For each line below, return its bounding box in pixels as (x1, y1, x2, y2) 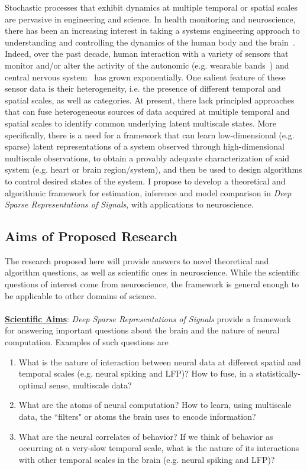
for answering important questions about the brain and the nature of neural (5, 324, 280, 336)
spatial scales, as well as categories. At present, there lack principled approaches (5, 93, 295, 106)
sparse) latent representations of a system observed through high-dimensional (5, 140, 285, 153)
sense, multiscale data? (49, 378, 132, 391)
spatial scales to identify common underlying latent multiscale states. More (5, 116, 277, 129)
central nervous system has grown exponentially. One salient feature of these (5, 70, 286, 83)
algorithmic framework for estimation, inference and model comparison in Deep (5, 186, 292, 199)
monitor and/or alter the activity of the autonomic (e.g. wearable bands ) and (5, 59, 289, 71)
